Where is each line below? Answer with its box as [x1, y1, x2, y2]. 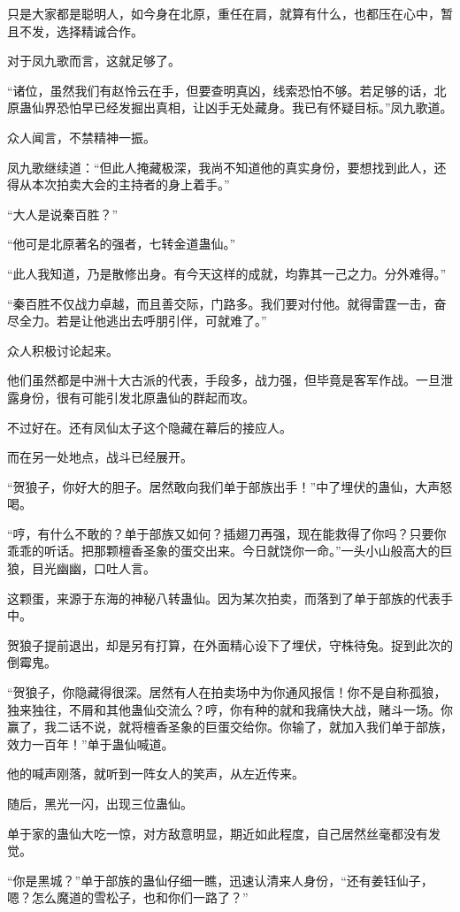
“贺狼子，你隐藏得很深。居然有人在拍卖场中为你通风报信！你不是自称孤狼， [7, 683, 447, 701]
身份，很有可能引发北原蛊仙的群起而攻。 [19, 387, 255, 406]
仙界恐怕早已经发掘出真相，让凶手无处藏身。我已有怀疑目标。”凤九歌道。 [31, 98, 453, 117]
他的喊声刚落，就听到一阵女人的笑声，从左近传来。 [7, 764, 304, 783]
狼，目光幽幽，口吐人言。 [7, 559, 156, 578]
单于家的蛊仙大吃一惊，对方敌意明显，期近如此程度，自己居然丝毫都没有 [7, 824, 428, 842]
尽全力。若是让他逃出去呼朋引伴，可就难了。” [7, 311, 267, 330]
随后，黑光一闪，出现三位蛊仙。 [7, 794, 193, 812]
